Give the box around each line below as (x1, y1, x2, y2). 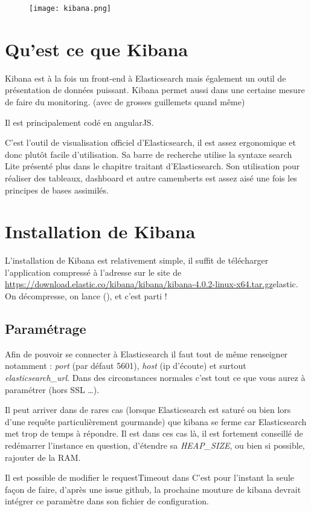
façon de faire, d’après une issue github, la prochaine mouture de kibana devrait (5, 483, 301, 495)
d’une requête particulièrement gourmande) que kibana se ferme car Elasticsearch (5, 415, 307, 428)
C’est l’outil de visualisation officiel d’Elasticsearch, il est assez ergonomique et (5, 136, 296, 149)
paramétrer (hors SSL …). (5, 383, 100, 395)
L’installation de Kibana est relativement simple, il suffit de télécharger (5, 254, 269, 267)
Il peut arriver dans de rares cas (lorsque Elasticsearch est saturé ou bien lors (5, 403, 291, 416)
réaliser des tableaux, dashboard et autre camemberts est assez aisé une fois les (5, 171, 297, 184)
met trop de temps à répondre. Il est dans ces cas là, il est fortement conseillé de (5, 427, 303, 440)
